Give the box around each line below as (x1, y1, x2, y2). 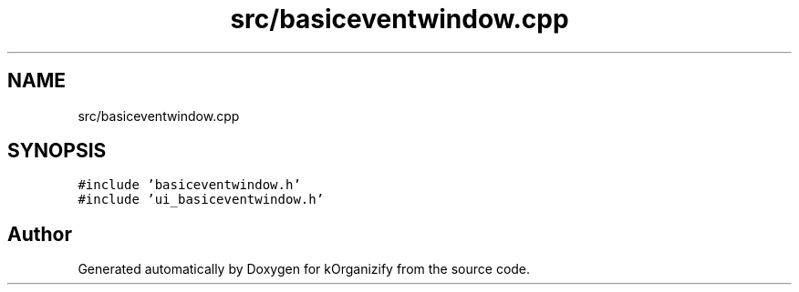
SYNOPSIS (7, 139, 107, 163)
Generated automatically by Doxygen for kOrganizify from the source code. (78, 261, 531, 277)
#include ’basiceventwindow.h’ (78, 177, 301, 193)
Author (7, 222, 72, 246)
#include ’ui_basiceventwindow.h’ (78, 192, 325, 207)
